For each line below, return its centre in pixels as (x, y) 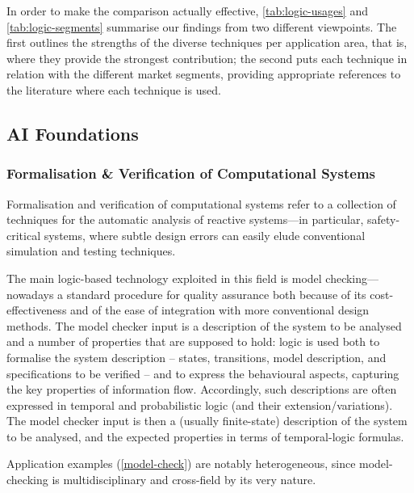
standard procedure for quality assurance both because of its (216, 294)
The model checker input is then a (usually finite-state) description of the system (207, 421)
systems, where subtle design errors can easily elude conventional (205, 235)
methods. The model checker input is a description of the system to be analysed (204, 325)
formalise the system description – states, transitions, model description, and (197, 357)
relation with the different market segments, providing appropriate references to (204, 74)
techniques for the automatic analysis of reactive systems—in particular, (185, 219)
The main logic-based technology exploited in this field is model (164, 278)
